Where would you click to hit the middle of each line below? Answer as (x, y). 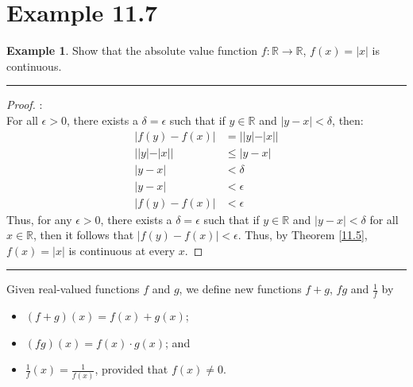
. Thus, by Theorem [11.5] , (303, 235)
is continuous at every (122, 250)
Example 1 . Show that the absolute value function (132, 50)
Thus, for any (39, 219)
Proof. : (25, 104)
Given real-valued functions (73, 289)
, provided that (131, 369)
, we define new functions (240, 289)
